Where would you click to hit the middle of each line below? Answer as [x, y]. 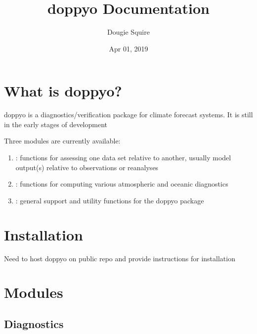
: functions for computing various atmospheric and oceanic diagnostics [122, 184]
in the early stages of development [56, 124]
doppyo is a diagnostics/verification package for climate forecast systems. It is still [128, 115]
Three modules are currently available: [62, 141]
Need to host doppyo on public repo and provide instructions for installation [120, 258]
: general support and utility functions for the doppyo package [110, 200]
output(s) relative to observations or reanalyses [87, 167]
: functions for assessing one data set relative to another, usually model [123, 158]
